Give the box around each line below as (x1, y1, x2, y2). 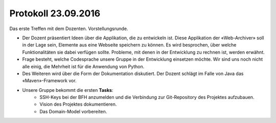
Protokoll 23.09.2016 (9, 8, 101, 19)
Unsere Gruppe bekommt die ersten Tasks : (22, 87, 113, 93)
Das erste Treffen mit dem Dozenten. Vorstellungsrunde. (9, 26, 128, 32)
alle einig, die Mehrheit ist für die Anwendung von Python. (22, 63, 145, 69)
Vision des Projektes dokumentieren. (39, 101, 117, 107)
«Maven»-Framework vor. (22, 78, 77, 84)
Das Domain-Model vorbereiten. (39, 108, 107, 114)
